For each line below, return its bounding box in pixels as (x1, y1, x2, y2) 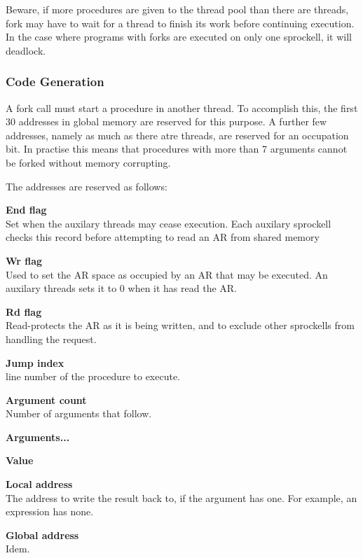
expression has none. (6, 504, 94, 519)
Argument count (6, 392, 87, 407)
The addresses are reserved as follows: (6, 179, 167, 193)
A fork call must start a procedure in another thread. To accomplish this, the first (6, 100, 358, 115)
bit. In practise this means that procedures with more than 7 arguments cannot (6, 141, 348, 156)
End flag (6, 202, 47, 217)
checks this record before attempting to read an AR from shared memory (6, 230, 320, 244)
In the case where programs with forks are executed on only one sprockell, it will (6, 29, 352, 44)
